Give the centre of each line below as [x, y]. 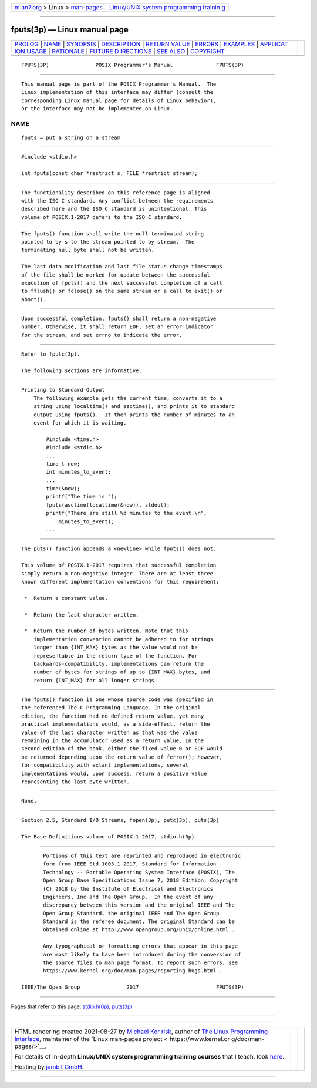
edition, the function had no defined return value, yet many [113, 716]
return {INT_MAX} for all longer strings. [95, 680]
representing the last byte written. [76, 782]
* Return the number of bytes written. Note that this [107, 631]
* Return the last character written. [82, 614]
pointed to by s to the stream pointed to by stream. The [108, 242]
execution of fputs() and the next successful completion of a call [122, 283]
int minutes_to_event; [79, 472]
